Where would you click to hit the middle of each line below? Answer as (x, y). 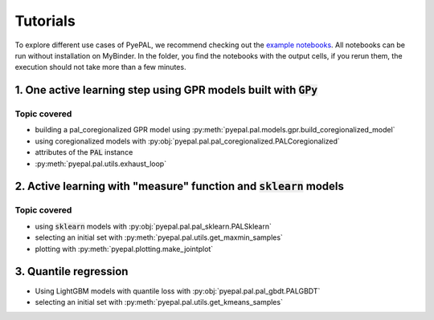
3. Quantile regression (72, 271)
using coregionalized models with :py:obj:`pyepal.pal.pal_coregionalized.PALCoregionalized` (188, 141)
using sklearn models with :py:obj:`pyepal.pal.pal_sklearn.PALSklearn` (154, 226)
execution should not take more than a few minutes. (100, 67)
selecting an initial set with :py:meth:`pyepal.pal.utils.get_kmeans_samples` (159, 302)
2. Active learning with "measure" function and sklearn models (180, 186)
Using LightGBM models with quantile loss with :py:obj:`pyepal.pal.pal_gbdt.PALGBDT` (178, 291)
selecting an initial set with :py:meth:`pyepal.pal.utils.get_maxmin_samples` (159, 237)
